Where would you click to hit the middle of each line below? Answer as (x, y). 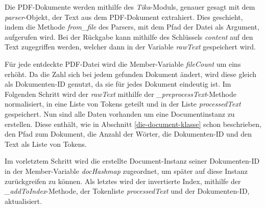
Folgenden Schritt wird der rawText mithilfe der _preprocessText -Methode (121, 94)
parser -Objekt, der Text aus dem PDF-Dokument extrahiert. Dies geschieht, (124, 17)
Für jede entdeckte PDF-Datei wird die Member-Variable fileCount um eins (123, 63)
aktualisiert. (23, 201)
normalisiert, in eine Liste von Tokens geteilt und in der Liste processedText (123, 104)
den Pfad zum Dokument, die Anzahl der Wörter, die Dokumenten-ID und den (128, 134)
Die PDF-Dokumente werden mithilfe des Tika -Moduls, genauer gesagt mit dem (130, 7)
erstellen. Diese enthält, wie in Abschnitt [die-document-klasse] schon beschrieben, (133, 124)
